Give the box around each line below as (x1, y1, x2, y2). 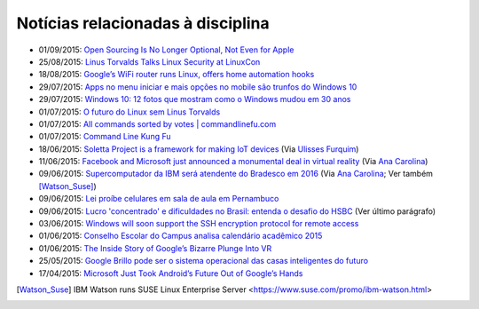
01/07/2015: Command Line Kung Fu (38, 131, 172, 142)
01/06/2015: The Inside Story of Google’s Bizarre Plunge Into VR (38, 242, 272, 253)
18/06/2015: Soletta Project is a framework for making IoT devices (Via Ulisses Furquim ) (38, 143, 359, 154)
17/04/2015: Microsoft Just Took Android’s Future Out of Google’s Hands (38, 267, 303, 279)
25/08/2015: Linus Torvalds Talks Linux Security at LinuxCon (38, 56, 261, 67)
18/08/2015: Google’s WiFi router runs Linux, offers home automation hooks (38, 69, 315, 80)
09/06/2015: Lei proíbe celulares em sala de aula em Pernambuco (38, 194, 279, 204)
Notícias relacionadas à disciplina (16, 13, 270, 33)
